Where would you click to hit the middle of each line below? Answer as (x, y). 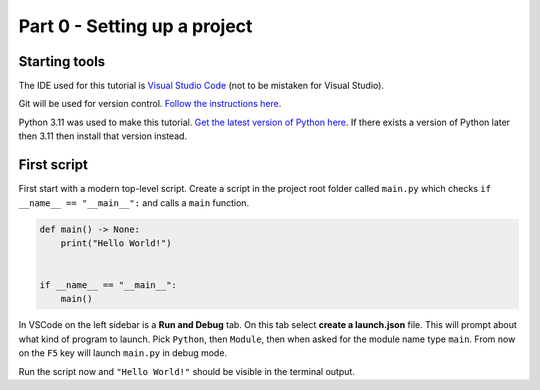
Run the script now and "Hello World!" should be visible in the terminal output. (186, 371)
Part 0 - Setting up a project (135, 26)
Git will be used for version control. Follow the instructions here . (150, 104)
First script (53, 165)
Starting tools (62, 61)
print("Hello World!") (116, 243)
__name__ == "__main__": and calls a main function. (134, 202)
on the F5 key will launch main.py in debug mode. (123, 353)
